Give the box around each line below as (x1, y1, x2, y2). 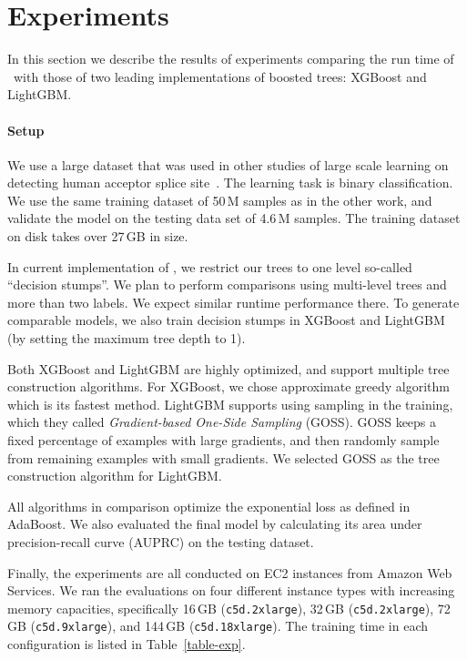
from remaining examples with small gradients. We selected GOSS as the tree (7, 448, 440, 467)
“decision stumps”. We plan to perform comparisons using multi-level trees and (7, 275, 447, 294)
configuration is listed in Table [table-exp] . (7, 635, 246, 654)
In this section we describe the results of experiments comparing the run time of (7, 49, 454, 68)
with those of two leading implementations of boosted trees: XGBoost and (13, 66, 427, 86)
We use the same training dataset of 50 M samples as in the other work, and (7, 190, 432, 209)
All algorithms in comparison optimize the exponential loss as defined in (7, 496, 411, 515)
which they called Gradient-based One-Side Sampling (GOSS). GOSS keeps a (7, 412, 437, 432)
